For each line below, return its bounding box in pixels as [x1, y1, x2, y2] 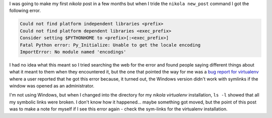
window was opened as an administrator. [9, 83, 95, 89]
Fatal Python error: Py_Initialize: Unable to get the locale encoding [20, 42, 201, 47]
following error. [9, 7, 41, 13]
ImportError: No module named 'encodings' [20, 49, 126, 54]
